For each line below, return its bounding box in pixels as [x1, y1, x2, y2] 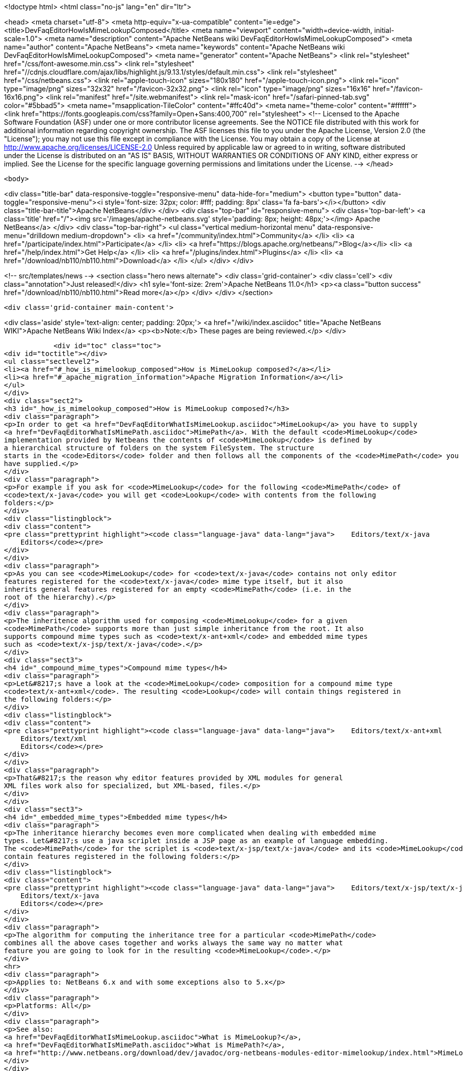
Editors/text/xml [20, 735, 87, 742]
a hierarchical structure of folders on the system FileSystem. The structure [4, 444, 314, 452]
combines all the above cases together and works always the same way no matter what [4, 939, 343, 947]
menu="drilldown [4, 231, 60, 240]
